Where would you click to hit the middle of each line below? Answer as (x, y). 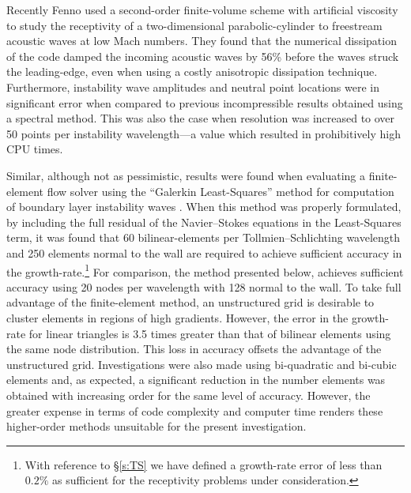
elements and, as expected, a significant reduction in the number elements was (196, 380)
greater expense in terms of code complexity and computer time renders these (195, 410)
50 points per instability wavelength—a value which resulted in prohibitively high (204, 133)
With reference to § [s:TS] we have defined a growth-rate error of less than (204, 464)
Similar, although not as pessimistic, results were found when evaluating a (186, 175)
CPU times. (35, 149)
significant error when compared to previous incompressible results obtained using (205, 102)
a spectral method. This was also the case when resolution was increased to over (201, 118)
